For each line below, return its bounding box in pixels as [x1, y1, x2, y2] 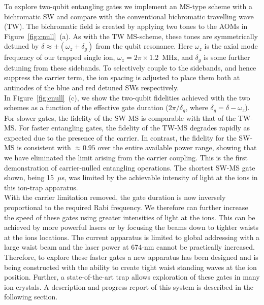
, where [185, 102, 208, 113]
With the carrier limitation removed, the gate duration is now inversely [4, 192, 226, 202]
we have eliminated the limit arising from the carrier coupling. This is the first [4, 152, 248, 163]
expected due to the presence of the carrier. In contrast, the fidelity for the [4, 132, 237, 143]
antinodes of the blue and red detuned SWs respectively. [4, 82, 179, 93]
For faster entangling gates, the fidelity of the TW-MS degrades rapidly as [19, 122, 250, 133]
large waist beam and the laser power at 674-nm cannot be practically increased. [4, 242, 255, 252]
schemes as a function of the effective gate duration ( [4, 102, 169, 113]
